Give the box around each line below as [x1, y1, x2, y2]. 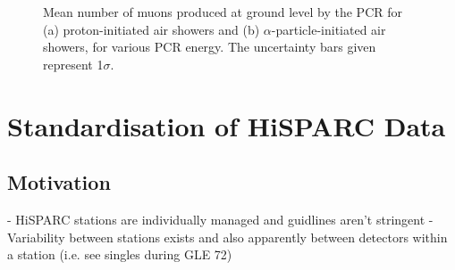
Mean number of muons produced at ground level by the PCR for [43, 3, 402, 20]
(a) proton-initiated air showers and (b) [43, 20, 260, 38]
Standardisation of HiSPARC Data [7, 107, 446, 143]
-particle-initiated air [271, 20, 386, 38]
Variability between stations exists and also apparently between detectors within [7, 227, 448, 246]
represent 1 [43, 54, 104, 73]
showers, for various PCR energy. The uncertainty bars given [43, 37, 376, 56]
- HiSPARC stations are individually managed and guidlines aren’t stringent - [7, 209, 434, 228]
